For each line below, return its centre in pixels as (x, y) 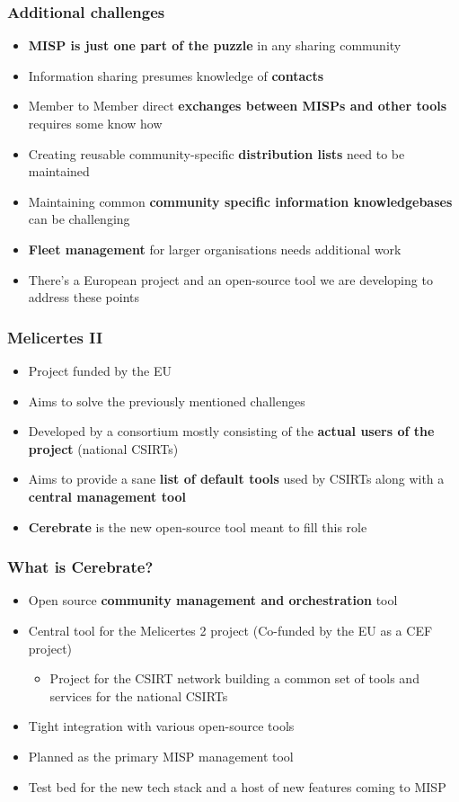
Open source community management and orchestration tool (213, 600)
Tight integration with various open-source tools (161, 726)
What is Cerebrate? (80, 567)
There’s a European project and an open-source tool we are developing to (230, 279)
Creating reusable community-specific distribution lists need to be (216, 153)
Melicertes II (55, 337)
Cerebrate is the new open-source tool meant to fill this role (198, 526)
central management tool (107, 496)
